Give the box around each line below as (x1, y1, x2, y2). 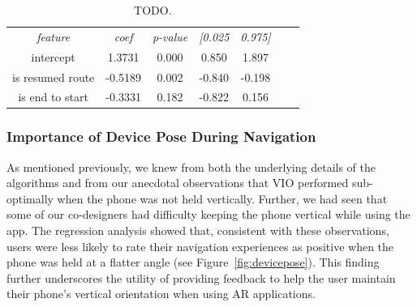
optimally (6, 190, 54, 207)
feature (37, 28, 71, 45)
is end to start (18, 88, 88, 105)
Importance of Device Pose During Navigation (6, 126, 316, 147)
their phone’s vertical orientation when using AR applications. (6, 285, 316, 302)
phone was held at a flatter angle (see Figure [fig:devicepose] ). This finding (6, 254, 380, 271)
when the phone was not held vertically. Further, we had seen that (57, 190, 388, 207)
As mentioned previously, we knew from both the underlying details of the (6, 158, 376, 175)
